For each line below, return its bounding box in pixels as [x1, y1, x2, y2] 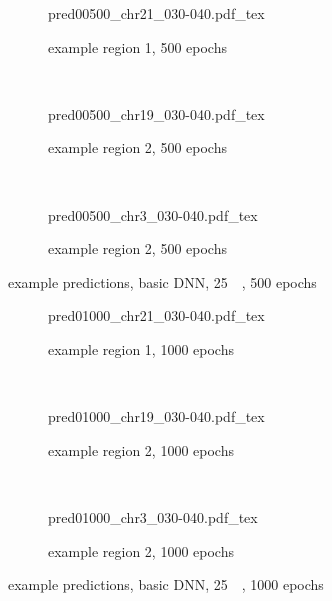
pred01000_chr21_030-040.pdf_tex [48, 305, 265, 326]
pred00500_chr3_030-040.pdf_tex [48, 204, 258, 225]
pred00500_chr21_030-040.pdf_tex [48, 3, 265, 23]
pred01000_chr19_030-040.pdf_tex [48, 406, 265, 427]
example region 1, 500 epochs [48, 36, 227, 57]
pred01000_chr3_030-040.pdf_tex [48, 506, 258, 527]
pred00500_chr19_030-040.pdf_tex [48, 103, 265, 124]
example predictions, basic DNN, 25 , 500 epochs [8, 271, 317, 292]
